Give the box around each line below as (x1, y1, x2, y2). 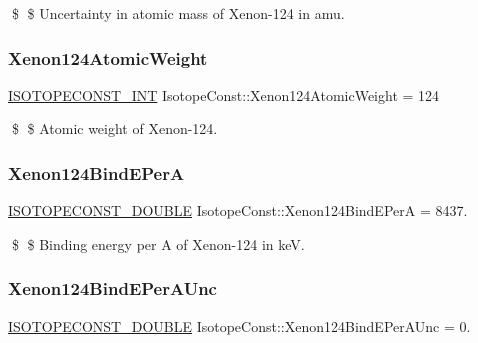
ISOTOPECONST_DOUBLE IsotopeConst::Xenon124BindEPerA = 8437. (8, 200, 468, 221)
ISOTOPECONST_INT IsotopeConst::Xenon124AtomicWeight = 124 (8, 84, 440, 105)
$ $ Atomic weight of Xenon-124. (11, 118, 218, 139)
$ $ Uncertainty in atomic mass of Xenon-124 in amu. (11, 3, 345, 23)
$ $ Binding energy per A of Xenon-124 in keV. (11, 233, 305, 254)
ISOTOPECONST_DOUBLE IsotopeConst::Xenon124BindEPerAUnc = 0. (8, 315, 471, 336)
